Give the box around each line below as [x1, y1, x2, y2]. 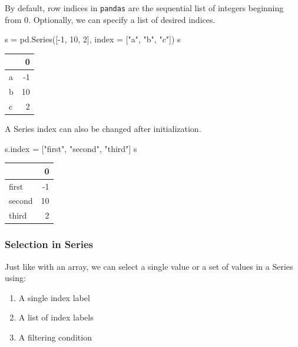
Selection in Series [5, 237, 93, 252]
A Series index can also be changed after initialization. [5, 122, 201, 134]
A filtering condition [18, 331, 92, 343]
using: [5, 272, 26, 284]
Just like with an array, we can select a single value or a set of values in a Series [5, 260, 293, 272]
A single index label [18, 291, 90, 303]
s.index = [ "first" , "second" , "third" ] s [5, 142, 137, 154]
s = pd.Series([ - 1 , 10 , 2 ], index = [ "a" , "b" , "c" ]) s [5, 33, 181, 45]
